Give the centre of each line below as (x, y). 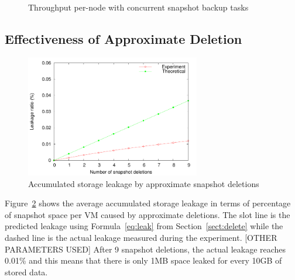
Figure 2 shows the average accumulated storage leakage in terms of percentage (148, 203)
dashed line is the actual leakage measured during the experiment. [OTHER (141, 237)
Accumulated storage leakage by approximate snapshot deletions (144, 183)
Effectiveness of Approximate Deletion (124, 38)
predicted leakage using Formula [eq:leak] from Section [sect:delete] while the (144, 226)
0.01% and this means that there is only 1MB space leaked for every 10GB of (143, 260)
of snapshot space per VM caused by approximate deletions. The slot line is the (147, 214)
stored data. (26, 272)
